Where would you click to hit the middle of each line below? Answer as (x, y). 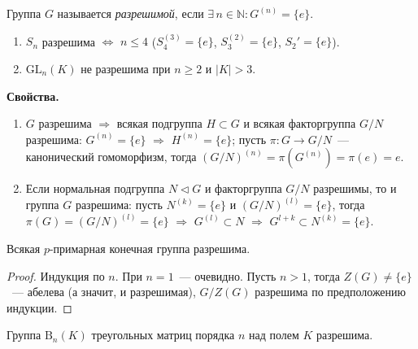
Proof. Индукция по (56, 275)
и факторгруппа (243, 188)
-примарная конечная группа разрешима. (150, 249)
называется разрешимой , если (131, 13)
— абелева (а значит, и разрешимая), (104, 292)
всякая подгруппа (159, 123)
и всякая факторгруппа (300, 123)
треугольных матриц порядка (163, 335)
